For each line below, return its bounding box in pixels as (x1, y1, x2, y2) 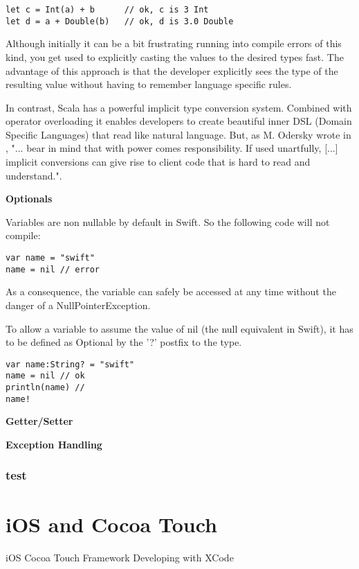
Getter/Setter (6, 414, 73, 428)
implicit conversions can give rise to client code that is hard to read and (6, 155, 311, 169)
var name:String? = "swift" (6, 359, 135, 369)
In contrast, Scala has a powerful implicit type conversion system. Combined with (6, 100, 352, 114)
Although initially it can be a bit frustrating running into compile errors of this (6, 36, 342, 51)
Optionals (6, 191, 53, 206)
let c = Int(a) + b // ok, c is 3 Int (6, 5, 209, 15)
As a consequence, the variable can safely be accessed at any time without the (6, 284, 336, 299)
